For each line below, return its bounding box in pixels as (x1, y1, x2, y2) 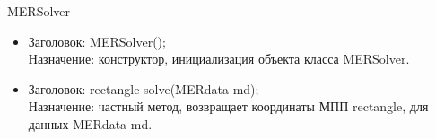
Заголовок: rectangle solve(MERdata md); (28, 79, 259, 98)
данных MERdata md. (28, 114, 153, 133)
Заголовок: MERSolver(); (28, 31, 166, 50)
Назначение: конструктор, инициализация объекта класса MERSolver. (28, 49, 410, 68)
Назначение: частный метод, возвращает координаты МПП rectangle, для (28, 97, 429, 116)
